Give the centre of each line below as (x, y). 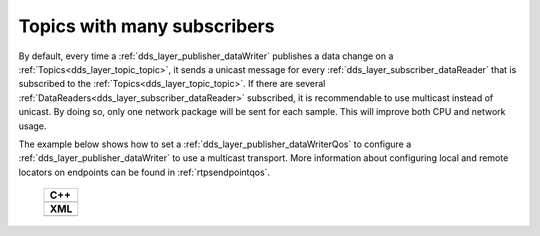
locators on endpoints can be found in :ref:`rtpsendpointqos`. (144, 172)
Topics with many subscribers (146, 26)
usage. (32, 126)
